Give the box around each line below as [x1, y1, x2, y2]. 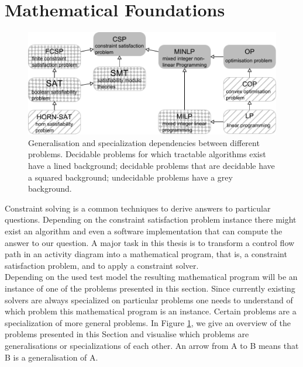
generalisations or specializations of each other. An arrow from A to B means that [5, 339, 299, 351]
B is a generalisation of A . [5, 351, 98, 363]
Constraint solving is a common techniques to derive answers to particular [5, 202, 271, 214]
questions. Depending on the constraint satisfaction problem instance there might [5, 213, 297, 226]
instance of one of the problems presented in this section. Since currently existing [5, 282, 295, 294]
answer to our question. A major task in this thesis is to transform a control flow [5, 236, 295, 248]
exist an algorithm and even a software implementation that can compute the [5, 225, 283, 237]
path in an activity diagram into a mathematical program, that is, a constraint [5, 248, 287, 260]
